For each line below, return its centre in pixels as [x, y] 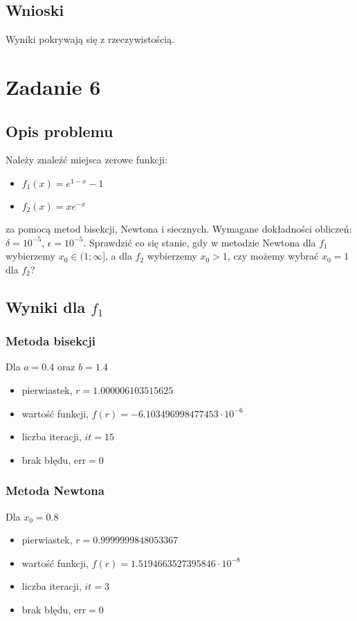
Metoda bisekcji [51, 341]
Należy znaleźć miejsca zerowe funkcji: [86, 160]
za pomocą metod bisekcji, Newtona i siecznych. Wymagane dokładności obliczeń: [179, 228]
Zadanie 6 [53, 86]
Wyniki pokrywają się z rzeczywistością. [90, 39]
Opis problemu [59, 130]
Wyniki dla [46, 306]
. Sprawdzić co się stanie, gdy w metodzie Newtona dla [200, 242]
